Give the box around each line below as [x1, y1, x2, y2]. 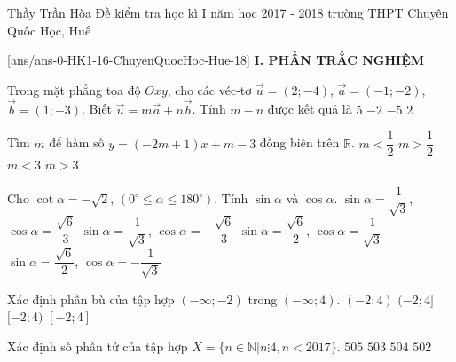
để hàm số [49, 133, 105, 152]
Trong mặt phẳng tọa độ [7, 80, 141, 98]
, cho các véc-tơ [167, 80, 252, 98]
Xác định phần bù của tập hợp [7, 289, 175, 308]
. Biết [82, 99, 113, 118]
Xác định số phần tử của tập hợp [7, 336, 188, 355]
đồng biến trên [259, 133, 340, 152]
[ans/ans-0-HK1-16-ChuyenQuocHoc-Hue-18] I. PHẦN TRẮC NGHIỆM [7, 51, 425, 69]
